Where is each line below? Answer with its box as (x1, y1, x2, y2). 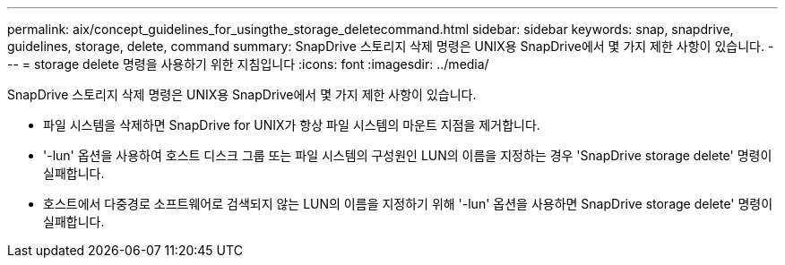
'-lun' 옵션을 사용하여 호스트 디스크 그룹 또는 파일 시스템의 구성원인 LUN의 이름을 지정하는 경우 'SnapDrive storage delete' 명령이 (43, 148, 772, 163)
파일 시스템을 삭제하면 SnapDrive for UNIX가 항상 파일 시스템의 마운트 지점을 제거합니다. (43, 117, 540, 132)
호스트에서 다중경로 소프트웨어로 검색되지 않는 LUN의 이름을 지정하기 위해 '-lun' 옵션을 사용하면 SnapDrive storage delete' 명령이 (43, 196, 773, 211)
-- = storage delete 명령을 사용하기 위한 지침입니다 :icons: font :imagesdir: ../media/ (7, 56, 489, 72)
